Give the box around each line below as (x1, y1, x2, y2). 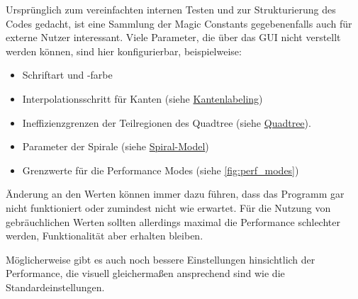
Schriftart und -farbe (22, 67, 113, 82)
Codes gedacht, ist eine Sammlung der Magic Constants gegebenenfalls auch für (6, 16, 352, 30)
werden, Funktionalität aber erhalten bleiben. (6, 228, 203, 243)
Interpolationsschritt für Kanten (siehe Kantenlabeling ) (22, 91, 263, 106)
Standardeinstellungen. (6, 279, 105, 294)
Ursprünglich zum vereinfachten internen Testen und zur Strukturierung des (6, 2, 336, 16)
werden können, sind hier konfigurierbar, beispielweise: (6, 43, 242, 58)
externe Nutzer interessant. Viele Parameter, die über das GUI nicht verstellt (6, 30, 341, 45)
